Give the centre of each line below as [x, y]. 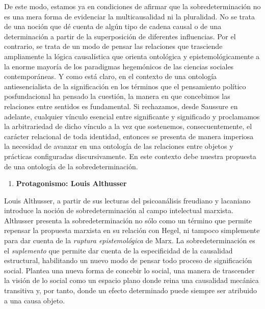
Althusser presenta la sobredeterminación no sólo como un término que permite [128, 220]
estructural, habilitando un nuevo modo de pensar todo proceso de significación [128, 260]
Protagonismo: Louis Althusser [71, 183]
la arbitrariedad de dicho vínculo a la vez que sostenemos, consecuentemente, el [128, 126]
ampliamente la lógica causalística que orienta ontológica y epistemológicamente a [132, 56]
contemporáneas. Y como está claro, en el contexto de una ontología [111, 76]
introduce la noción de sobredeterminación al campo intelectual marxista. [119, 210]
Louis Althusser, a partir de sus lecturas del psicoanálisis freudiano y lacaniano [127, 200]
